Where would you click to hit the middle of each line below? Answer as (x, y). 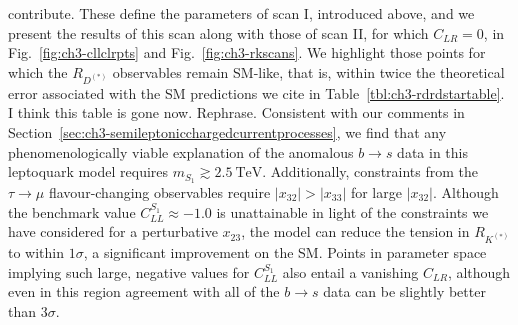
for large (376, 192)
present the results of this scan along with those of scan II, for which (218, 32)
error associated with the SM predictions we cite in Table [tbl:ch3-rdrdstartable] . (256, 92)
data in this (432, 151)
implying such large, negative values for (129, 271)
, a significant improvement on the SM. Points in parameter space (285, 252)
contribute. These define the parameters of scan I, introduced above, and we (241, 13)
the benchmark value (72, 211)
